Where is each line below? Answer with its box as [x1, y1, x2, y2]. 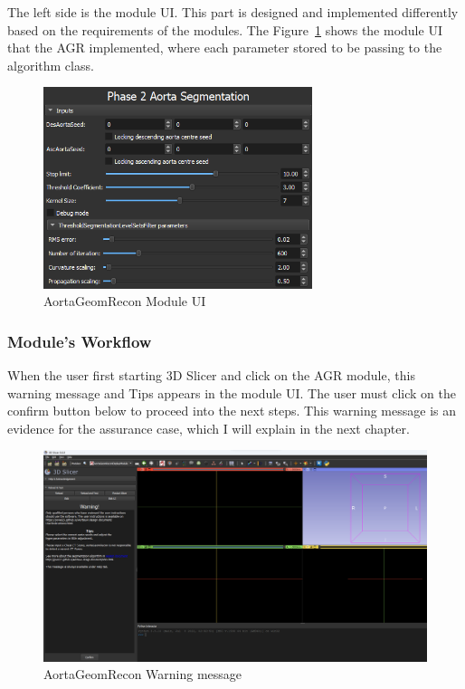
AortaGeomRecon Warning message [43, 665, 242, 684]
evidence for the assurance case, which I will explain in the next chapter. [7, 418, 410, 437]
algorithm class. [7, 55, 94, 74]
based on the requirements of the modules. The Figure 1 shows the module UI [7, 20, 442, 39]
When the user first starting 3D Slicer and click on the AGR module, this [7, 366, 415, 385]
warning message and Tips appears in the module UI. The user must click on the [7, 383, 456, 402]
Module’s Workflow [7, 330, 152, 352]
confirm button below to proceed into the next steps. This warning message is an [7, 401, 456, 420]
